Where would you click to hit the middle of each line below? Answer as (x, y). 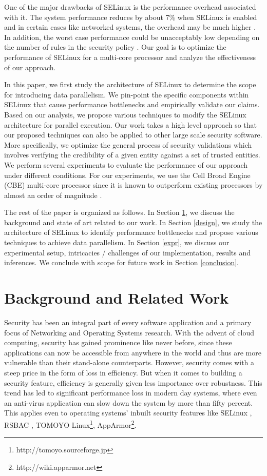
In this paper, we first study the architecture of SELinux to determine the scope (130, 84)
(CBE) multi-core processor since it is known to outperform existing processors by (133, 185)
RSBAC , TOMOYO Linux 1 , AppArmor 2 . (70, 424)
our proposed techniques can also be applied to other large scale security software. (133, 135)
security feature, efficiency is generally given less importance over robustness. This (133, 382)
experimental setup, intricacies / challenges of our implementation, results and (128, 252)
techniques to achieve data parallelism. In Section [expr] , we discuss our (117, 242)
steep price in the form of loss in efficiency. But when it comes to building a (123, 372)
